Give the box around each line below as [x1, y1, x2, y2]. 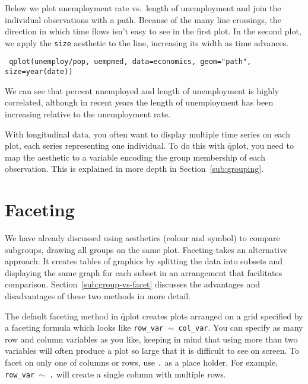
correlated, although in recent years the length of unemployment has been [5, 96, 274, 108]
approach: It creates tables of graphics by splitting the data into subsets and [5, 255, 283, 267]
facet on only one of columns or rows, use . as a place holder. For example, [5, 356, 278, 369]
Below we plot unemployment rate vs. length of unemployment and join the [5, 2, 281, 14]
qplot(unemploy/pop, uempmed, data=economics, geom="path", [9, 57, 252, 66]
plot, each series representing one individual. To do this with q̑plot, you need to [5, 139, 294, 152]
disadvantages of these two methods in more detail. [5, 290, 190, 302]
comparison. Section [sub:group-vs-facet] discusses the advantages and [5, 278, 261, 290]
